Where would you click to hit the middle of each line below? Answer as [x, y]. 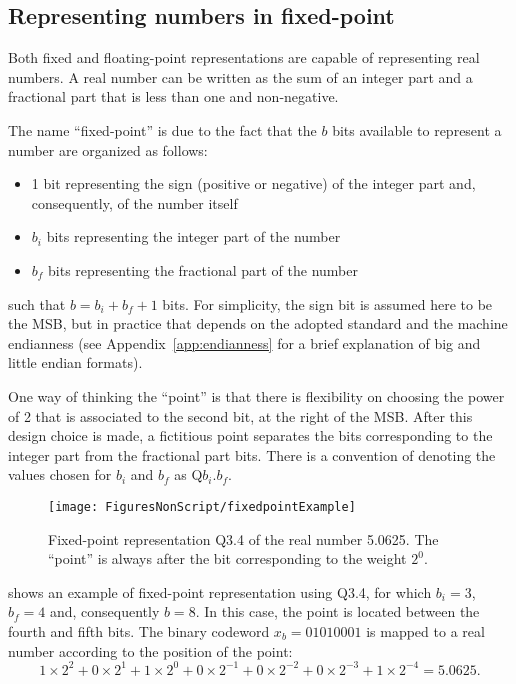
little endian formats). [75, 362]
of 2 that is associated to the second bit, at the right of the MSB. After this [240, 415]
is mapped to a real [425, 630]
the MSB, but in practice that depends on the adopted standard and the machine [258, 323]
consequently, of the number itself [134, 202]
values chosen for [60, 474]
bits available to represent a [417, 129]
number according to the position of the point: [150, 650]
